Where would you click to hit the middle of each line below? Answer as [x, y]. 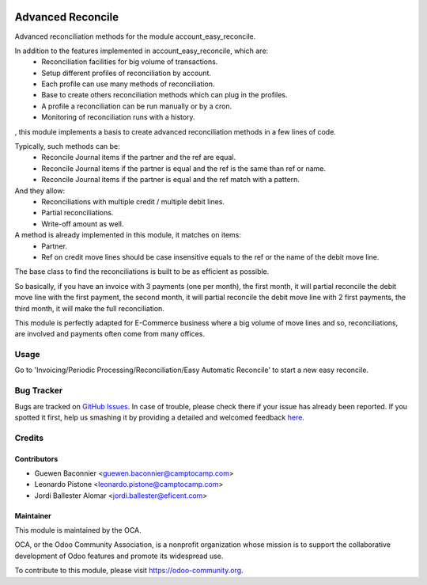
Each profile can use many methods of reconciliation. [128, 84]
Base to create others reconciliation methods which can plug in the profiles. [164, 95]
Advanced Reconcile [66, 17]
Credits [29, 438]
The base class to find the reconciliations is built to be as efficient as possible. [142, 272]
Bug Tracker [39, 390]
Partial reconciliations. [77, 213]
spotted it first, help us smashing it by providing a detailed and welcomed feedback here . [159, 417]
